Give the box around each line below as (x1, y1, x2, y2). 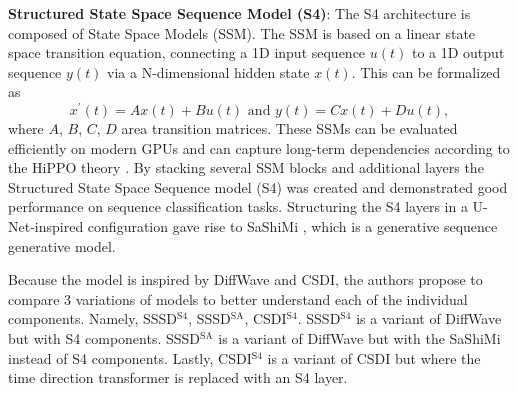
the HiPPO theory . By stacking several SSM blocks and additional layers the (8, 157, 484, 178)
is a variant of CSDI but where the (267, 347, 481, 368)
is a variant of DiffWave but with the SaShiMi (218, 327, 501, 348)
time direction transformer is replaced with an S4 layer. (8, 367, 348, 388)
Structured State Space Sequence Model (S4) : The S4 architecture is (8, 3, 471, 23)
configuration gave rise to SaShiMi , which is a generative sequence (87, 216, 498, 237)
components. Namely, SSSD (8, 308, 178, 329)
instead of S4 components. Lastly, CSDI (8, 347, 252, 368)
